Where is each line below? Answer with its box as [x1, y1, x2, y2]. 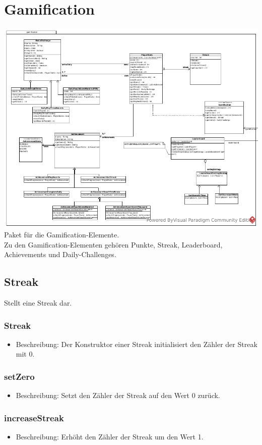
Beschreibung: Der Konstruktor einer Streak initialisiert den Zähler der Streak [16, 338, 257, 349]
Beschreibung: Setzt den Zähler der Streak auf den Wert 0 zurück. [16, 390, 220, 401]
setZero [4, 370, 35, 382]
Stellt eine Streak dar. [4, 298, 72, 308]
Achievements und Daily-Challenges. [4, 249, 116, 260]
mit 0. [16, 349, 35, 359]
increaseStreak [4, 411, 64, 424]
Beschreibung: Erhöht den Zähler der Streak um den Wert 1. [16, 431, 204, 442]
